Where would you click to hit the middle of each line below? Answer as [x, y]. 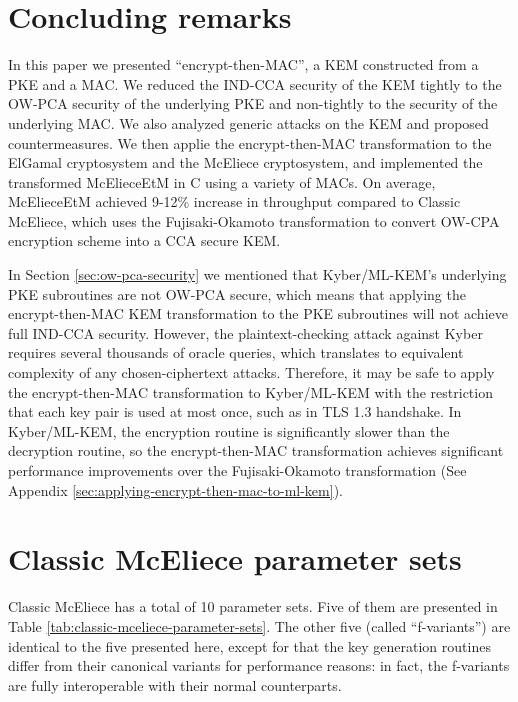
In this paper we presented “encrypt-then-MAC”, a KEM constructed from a [243, 64]
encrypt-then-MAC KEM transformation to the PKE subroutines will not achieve [258, 313]
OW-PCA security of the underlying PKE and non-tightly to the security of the [253, 103]
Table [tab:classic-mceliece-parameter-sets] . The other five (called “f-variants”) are [259, 625]
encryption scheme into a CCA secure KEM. [144, 240]
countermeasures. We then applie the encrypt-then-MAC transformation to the [250, 142]
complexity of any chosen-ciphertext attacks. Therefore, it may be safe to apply [251, 372]
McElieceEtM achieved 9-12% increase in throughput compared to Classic [234, 201]
